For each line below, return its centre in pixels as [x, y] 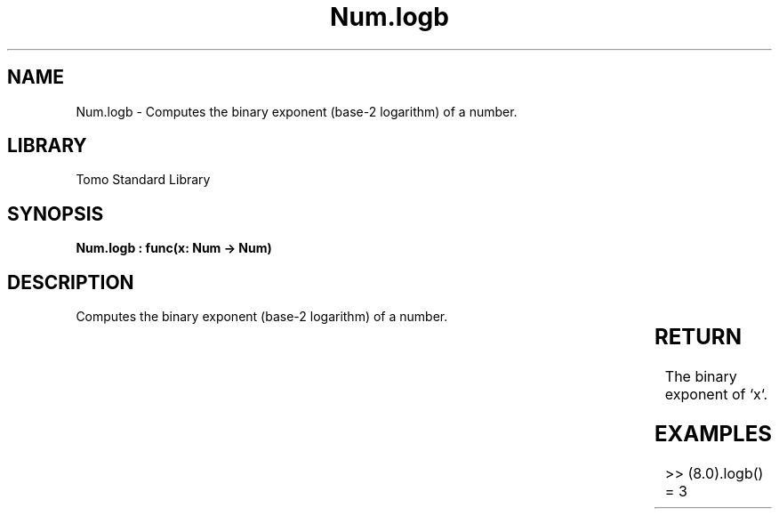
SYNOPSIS [56, 214]
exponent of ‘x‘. [716, 395]
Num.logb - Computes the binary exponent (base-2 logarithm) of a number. [297, 111]
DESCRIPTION [71, 282]
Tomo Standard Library [143, 180]
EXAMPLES [713, 433]
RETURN [698, 337]
